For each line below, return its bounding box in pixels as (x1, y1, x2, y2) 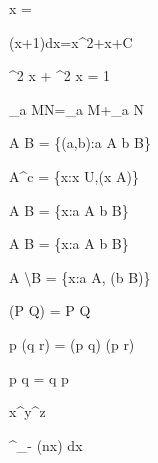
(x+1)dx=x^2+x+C (9, 31, 133, 52)
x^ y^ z (9, 401, 46, 422)
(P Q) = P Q (9, 300, 91, 321)
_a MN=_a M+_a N (9, 98, 144, 119)
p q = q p (9, 367, 69, 388)
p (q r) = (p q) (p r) (9, 333, 135, 354)
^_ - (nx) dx (9, 434, 83, 455)
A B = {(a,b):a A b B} (9, 132, 151, 153)
